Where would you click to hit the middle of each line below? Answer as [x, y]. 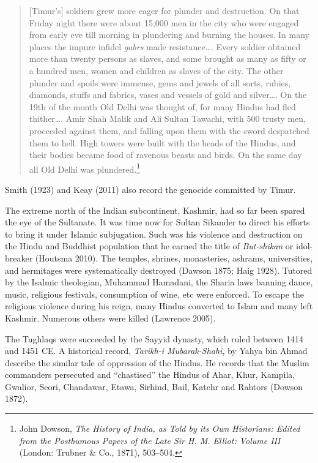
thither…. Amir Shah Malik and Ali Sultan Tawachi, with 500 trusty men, [167, 119]
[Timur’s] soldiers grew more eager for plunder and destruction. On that [164, 10]
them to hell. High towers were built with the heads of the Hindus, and [162, 142]
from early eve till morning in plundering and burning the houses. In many [169, 35]
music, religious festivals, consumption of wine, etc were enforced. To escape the [154, 294]
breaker [19, 258]
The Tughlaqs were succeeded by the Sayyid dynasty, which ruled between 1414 [154, 338]
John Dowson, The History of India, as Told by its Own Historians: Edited [160, 428]
